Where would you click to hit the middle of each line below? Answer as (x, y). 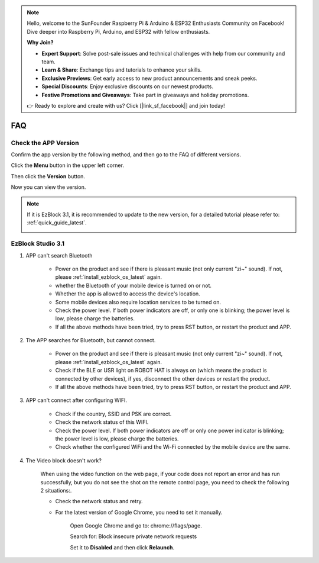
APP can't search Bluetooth (59, 255)
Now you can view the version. (48, 187)
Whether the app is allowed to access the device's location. (128, 294)
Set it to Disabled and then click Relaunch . (122, 547)
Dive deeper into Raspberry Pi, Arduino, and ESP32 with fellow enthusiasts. (118, 31)
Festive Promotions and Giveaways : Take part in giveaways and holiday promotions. (145, 95)
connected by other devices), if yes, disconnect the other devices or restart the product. (163, 378)
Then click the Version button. (48, 176)
